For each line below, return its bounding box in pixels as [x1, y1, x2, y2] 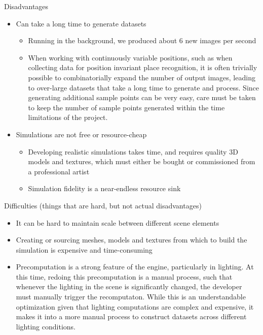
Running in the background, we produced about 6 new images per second [28, 35, 256, 46]
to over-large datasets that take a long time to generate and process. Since [28, 82, 259, 93]
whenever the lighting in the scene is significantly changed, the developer [16, 281, 242, 292]
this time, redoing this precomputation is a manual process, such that [16, 271, 233, 282]
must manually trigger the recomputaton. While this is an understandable [16, 291, 246, 302]
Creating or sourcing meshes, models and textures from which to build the [16, 234, 247, 245]
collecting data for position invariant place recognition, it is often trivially [28, 62, 257, 73]
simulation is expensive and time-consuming [16, 244, 153, 255]
